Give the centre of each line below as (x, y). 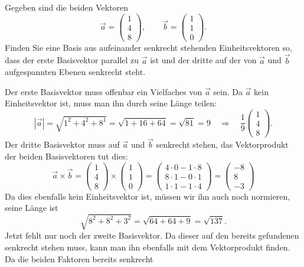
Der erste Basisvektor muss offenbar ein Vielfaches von (104, 91)
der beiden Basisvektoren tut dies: (66, 156)
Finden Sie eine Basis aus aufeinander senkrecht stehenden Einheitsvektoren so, (148, 47)
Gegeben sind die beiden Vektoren (67, 7)
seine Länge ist (32, 208)
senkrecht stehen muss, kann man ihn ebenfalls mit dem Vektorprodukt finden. (148, 247)
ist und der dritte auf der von (203, 60)
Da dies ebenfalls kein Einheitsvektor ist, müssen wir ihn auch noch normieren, (148, 196)
